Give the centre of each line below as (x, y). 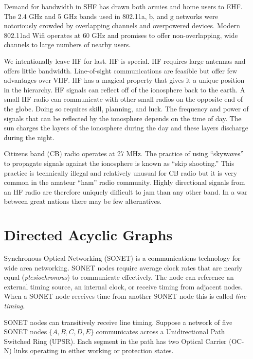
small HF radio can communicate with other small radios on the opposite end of (123, 99)
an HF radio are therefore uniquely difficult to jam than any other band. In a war (126, 191)
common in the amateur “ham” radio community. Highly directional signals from (125, 182)
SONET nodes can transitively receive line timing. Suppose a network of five (118, 322)
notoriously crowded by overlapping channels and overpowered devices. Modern (122, 26)
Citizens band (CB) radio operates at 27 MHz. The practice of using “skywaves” (124, 153)
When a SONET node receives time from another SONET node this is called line (125, 296)
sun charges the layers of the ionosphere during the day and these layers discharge (126, 128)
